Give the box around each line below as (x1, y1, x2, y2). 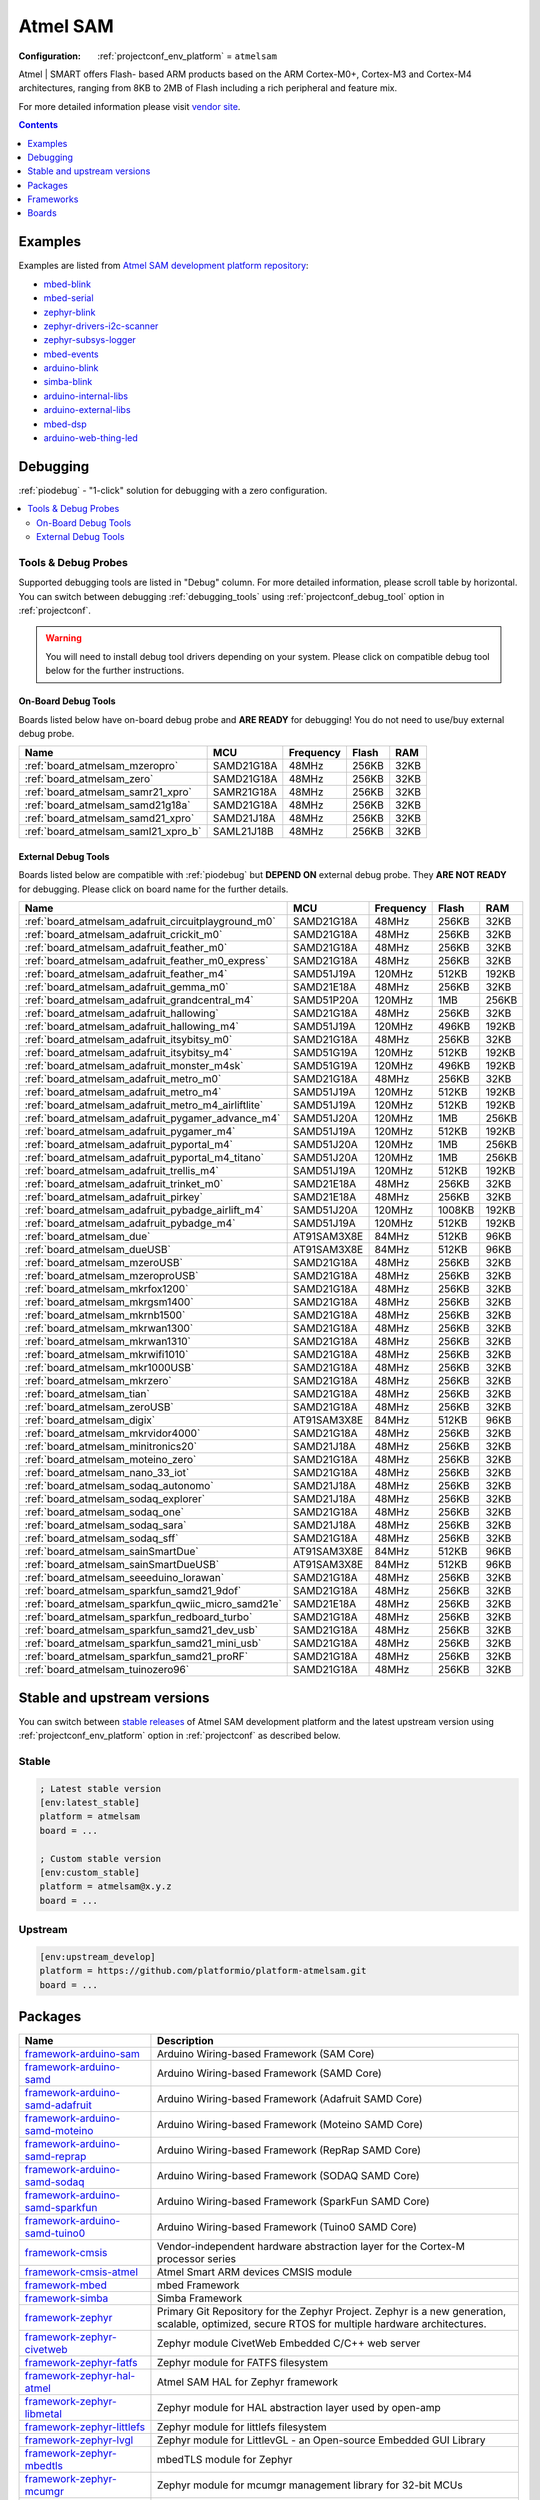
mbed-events (43, 348, 99, 360)
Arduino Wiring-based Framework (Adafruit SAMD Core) (156, 2092, 423, 2106)
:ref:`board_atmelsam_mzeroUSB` (24, 1256, 184, 1270)
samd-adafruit (24, 2098, 92, 2112)
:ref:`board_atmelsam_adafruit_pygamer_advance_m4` (24, 1111, 281, 1125)
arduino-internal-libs (43, 390, 129, 402)
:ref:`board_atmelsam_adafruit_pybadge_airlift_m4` (24, 1203, 264, 1217)
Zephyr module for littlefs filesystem (156, 2420, 327, 2434)
